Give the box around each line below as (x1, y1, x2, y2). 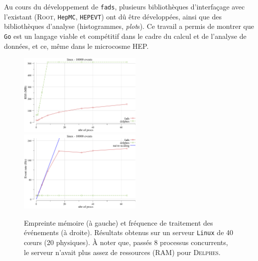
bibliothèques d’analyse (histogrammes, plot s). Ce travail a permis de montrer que (4, 21, 254, 31)
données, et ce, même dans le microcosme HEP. (4, 40, 149, 51)
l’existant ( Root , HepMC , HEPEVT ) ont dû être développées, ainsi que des (4, 11, 222, 21)
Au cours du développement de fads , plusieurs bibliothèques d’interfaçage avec (4, 1, 245, 11)
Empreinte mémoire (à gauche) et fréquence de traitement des (24, 217, 213, 228)
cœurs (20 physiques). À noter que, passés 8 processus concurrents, (24, 237, 228, 247)
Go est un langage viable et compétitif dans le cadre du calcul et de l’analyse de (4, 30, 247, 41)
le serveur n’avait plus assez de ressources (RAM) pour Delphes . (24, 247, 221, 257)
